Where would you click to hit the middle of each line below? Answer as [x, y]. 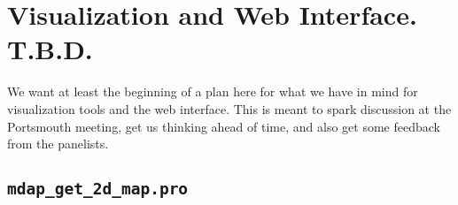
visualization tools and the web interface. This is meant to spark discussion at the [229, 108]
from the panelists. [58, 144]
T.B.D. [50, 49]
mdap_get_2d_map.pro [98, 189]
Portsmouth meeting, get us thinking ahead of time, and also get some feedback [224, 126]
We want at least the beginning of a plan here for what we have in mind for [213, 91]
